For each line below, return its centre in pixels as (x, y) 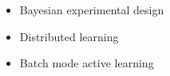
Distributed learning (69, 36)
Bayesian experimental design (92, 9)
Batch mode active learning (87, 63)
